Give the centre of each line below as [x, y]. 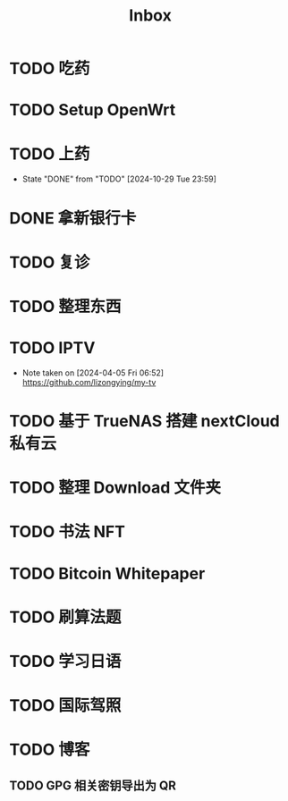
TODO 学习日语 [65, 661]
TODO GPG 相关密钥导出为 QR [93, 785]
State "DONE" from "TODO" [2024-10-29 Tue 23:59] [119, 179]
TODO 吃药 [50, 69]
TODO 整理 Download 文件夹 [115, 488]
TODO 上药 [50, 154]
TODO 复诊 [50, 262]
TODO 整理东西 [65, 306]
